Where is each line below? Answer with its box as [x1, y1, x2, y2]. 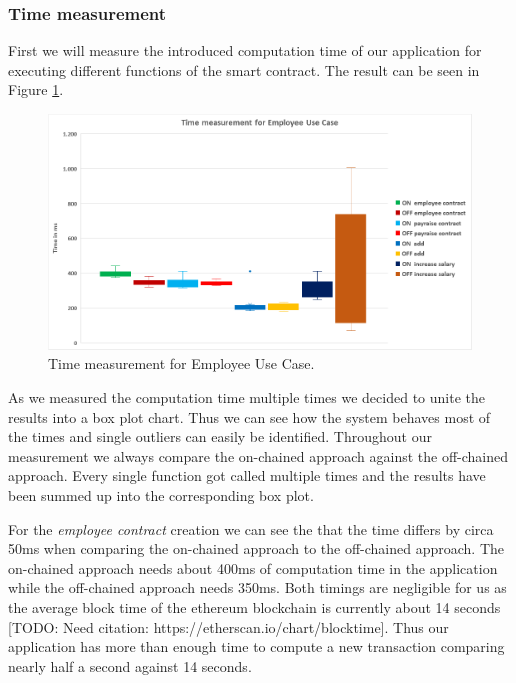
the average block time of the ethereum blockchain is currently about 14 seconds [8, 597, 501, 617]
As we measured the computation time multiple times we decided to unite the [8, 387, 485, 408]
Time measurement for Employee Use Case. [48, 353, 315, 374]
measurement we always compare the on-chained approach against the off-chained [8, 445, 509, 466]
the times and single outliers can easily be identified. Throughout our [8, 426, 432, 447]
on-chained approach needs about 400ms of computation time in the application [8, 557, 498, 578]
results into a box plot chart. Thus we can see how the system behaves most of [8, 406, 491, 427]
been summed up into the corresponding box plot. [8, 485, 314, 506]
